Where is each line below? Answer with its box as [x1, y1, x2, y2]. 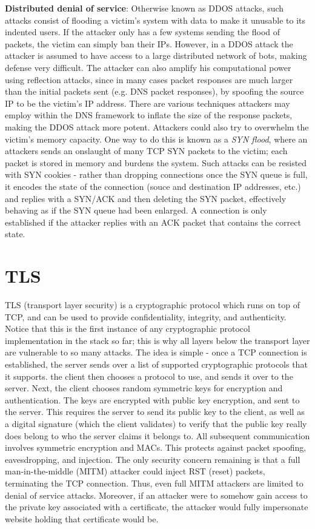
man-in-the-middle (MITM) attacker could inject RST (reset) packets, [5, 465, 265, 477]
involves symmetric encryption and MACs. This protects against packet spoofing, [5, 441, 307, 454]
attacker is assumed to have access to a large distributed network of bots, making [5, 49, 307, 62]
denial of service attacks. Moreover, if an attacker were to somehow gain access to [5, 488, 308, 501]
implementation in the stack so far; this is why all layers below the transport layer [5, 334, 310, 346]
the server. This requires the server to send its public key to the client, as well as [5, 405, 305, 418]
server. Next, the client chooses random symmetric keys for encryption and [5, 382, 283, 394]
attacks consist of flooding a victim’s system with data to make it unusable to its [5, 13, 306, 26]
